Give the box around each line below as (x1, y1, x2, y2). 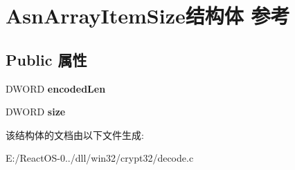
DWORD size (6, 104, 66, 119)
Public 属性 (6, 48, 87, 70)
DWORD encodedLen (6, 81, 106, 95)
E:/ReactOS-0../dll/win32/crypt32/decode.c (6, 151, 194, 165)
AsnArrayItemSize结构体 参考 (6, 1, 290, 30)
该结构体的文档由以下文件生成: (6, 127, 144, 142)
